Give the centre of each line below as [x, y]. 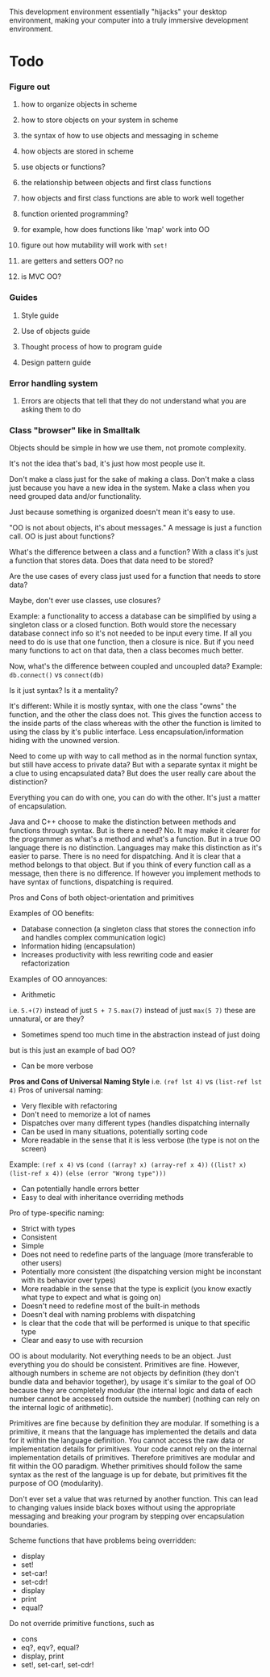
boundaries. [29, 1525]
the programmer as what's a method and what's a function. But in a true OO [135, 839]
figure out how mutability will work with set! [94, 245]
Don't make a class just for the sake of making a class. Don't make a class [132, 479]
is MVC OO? [41, 277]
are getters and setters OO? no [72, 261]
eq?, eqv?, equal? [50, 1648]
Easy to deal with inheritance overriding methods [102, 1198]
